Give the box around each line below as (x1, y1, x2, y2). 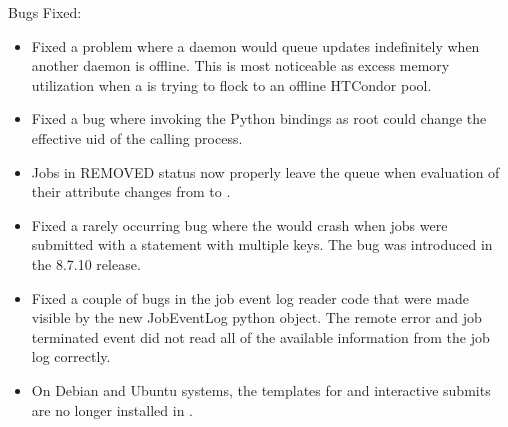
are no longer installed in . (31, 399, 193, 420)
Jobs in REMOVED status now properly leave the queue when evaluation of (31, 161, 500, 182)
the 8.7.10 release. (31, 253, 141, 274)
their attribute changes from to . (31, 181, 231, 202)
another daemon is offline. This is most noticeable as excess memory (31, 55, 450, 76)
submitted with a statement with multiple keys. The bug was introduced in (31, 234, 493, 255)
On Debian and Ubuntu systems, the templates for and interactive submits (31, 379, 491, 400)
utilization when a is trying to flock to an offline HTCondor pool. (31, 74, 432, 95)
